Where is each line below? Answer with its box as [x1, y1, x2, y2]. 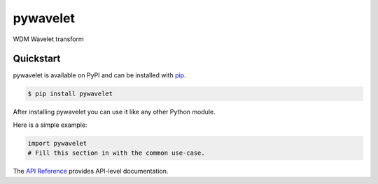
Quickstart [13, 53, 61, 65]
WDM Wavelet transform [13, 35, 84, 43]
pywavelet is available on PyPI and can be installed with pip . [13, 71, 186, 79]
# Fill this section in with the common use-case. [27, 149, 206, 157]
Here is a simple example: [13, 121, 87, 129]
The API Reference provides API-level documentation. [13, 167, 169, 176]
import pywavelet [27, 139, 87, 147]
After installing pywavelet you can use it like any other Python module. [13, 108, 216, 116]
